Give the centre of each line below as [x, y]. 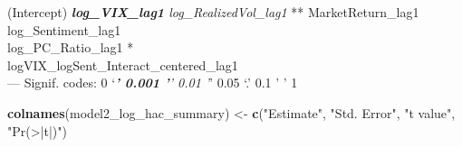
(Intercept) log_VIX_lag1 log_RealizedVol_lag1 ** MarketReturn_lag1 [213, 12]
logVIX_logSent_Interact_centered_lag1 [123, 64]
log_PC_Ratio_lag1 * [71, 47]
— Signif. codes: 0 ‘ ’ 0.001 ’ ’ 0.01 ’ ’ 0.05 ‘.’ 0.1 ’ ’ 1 [153, 83]
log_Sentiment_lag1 [64, 29]
